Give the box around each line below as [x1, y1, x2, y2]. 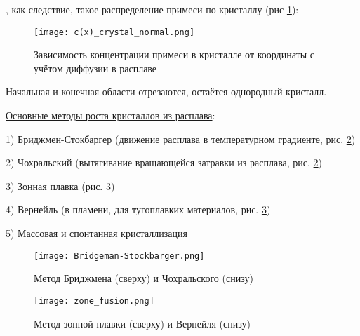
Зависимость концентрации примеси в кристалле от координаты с [34, 47, 314, 62]
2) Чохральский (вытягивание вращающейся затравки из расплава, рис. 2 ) [6, 155, 323, 170]
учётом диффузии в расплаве [34, 60, 157, 75]
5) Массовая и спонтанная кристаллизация [6, 226, 187, 240]
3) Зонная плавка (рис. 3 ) [6, 178, 115, 193]
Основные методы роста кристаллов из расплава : [6, 108, 215, 123]
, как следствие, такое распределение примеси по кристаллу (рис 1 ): [6, 2, 299, 16]
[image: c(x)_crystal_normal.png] [34, 27, 195, 37]
